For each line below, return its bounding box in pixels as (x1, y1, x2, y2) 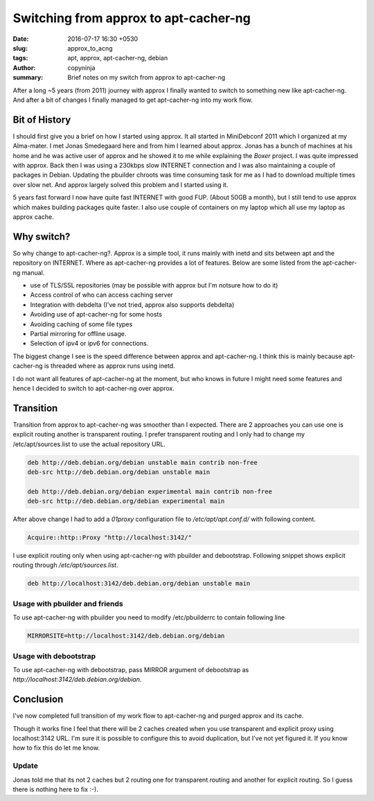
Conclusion (12, 694, 64, 705)
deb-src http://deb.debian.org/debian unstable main (27, 468, 211, 476)
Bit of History (12, 114, 71, 125)
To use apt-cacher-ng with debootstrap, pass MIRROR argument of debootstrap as (12, 665, 249, 674)
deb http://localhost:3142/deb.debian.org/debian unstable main (27, 579, 251, 588)
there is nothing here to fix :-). (12, 785, 98, 793)
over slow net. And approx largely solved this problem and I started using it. (12, 180, 229, 188)
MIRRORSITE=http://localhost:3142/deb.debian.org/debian (27, 632, 225, 640)
